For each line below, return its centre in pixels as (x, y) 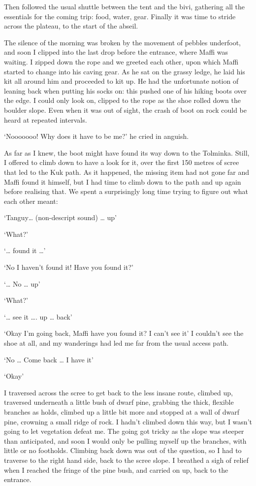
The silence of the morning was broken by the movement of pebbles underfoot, (122, 42)
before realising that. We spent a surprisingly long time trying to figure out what (126, 191)
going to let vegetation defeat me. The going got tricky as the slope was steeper (124, 431)
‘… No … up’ (22, 283)
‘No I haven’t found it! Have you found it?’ (69, 267)
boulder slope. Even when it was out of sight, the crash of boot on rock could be (125, 110)
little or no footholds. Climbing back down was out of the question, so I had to (123, 450)
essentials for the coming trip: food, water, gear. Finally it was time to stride (120, 16)
